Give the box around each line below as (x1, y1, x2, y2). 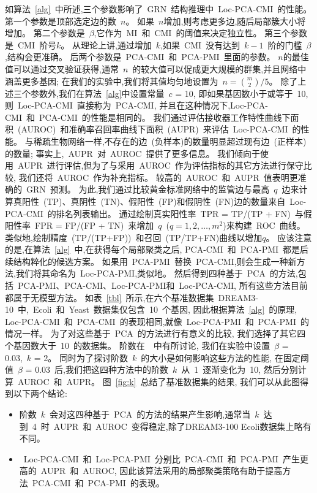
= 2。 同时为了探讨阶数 (34, 351, 128, 364)
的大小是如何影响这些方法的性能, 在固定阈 (141, 351, 309, 364)
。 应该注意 (266, 231, 312, 243)
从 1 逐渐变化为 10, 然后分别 (181, 363, 298, 376)
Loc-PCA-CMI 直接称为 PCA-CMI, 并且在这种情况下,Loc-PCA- (17, 99, 268, 112)
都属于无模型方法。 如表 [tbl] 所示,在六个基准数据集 (5, 291, 214, 304)
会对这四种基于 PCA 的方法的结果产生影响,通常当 (50, 408, 251, 420)
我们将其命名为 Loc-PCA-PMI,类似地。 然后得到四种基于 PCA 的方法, (15, 267, 298, 280)
